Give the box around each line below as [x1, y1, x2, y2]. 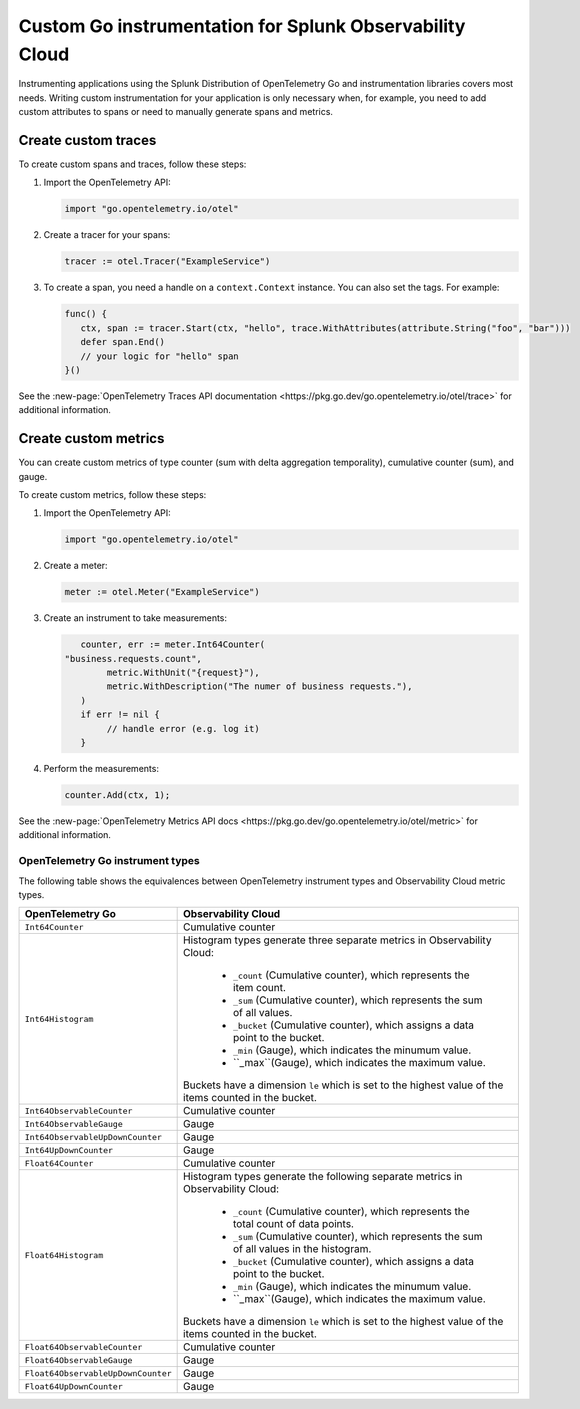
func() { [64, 308, 108, 320]
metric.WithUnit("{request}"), [106, 667, 260, 679]
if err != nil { [80, 709, 160, 720]
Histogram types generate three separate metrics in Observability [183, 933, 492, 947]
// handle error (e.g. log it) [106, 723, 260, 734]
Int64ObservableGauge [24, 1118, 124, 1129]
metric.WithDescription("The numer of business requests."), [106, 681, 413, 692]
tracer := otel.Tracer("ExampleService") [64, 256, 271, 267]
